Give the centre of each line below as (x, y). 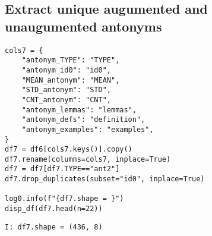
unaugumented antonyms (83, 26)
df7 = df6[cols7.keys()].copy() (69, 150)
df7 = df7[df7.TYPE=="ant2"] (62, 169)
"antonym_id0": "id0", (66, 70)
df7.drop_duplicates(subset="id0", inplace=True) (105, 179)
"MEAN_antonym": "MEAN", (71, 80)
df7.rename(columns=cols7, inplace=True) (88, 159)
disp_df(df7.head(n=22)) (54, 209)
